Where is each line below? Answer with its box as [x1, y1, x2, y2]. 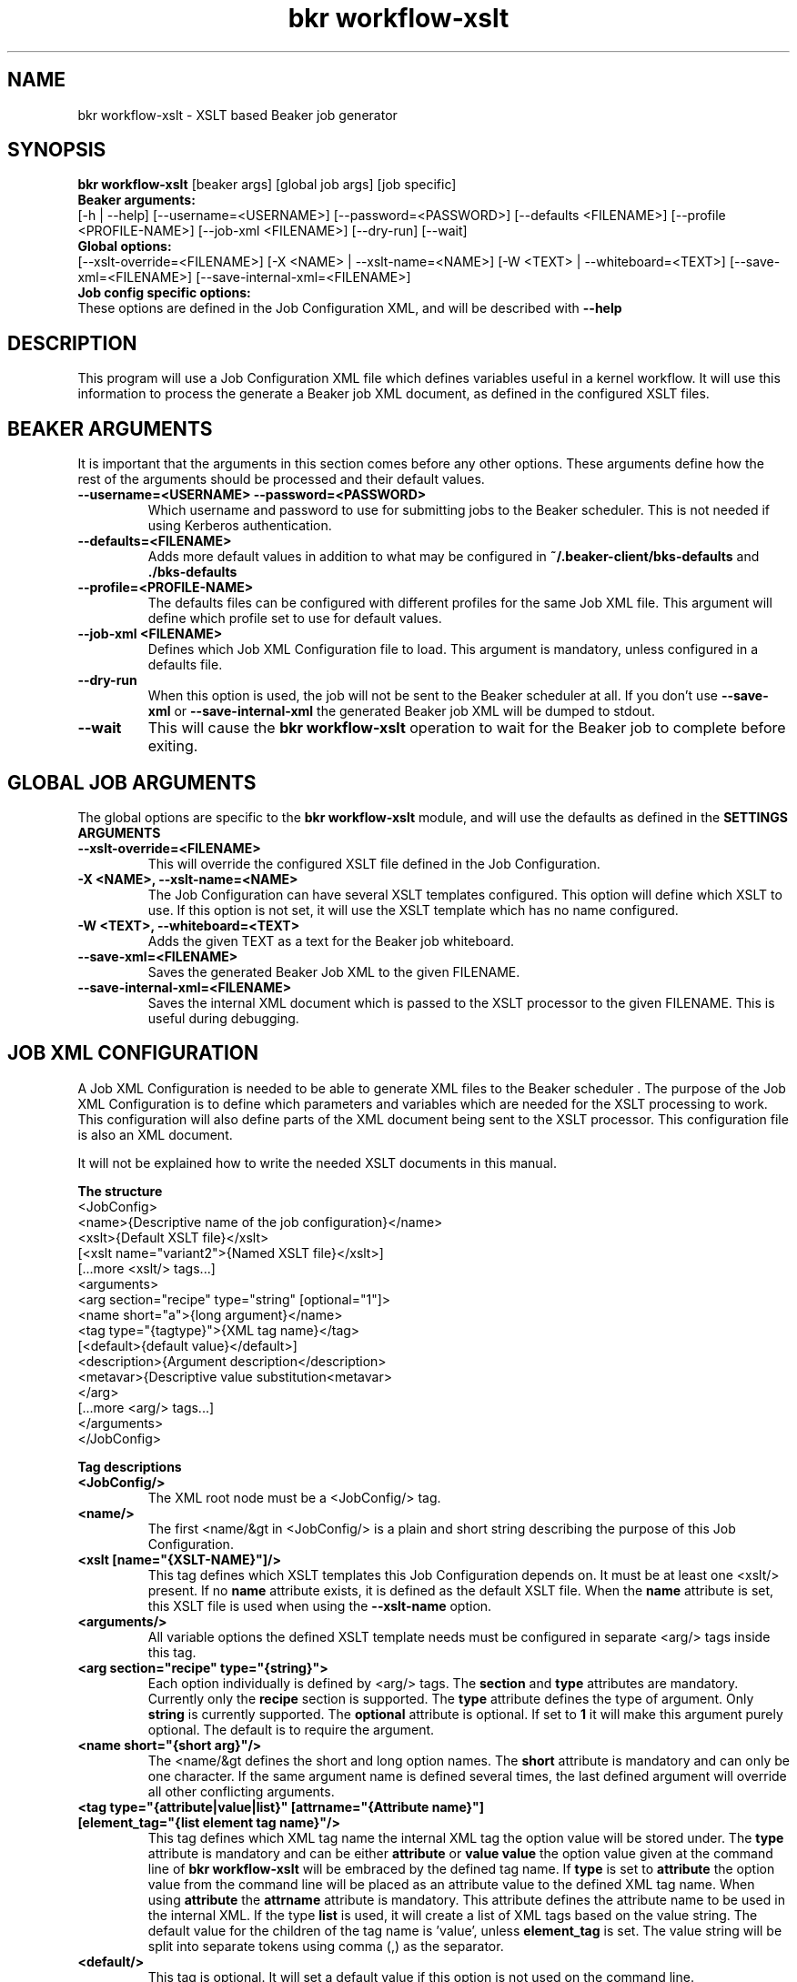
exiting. [147, 737, 198, 756]
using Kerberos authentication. [147, 518, 332, 534]
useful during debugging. [147, 1010, 299, 1026]
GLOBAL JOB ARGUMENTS [7, 770, 257, 794]
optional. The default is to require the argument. [147, 1721, 435, 1737]
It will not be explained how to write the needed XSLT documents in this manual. [77, 1154, 557, 1171]
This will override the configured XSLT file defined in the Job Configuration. [147, 855, 600, 871]
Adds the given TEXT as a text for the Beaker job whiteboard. [147, 932, 514, 949]
